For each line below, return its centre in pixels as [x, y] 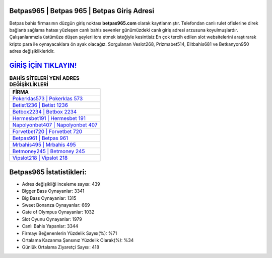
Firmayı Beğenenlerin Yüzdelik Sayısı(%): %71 [70, 233]
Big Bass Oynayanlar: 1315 [49, 198]
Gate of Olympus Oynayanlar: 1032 [58, 212]
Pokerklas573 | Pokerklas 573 [48, 99]
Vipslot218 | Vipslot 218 [40, 158]
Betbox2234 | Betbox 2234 [45, 112]
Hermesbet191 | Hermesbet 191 [49, 118]
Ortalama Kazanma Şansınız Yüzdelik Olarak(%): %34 [78, 240]
